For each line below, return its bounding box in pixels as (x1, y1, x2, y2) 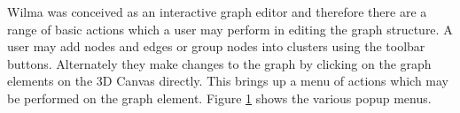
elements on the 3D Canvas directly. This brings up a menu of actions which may (7, 72, 449, 90)
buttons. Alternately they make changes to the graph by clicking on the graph (7, 54, 432, 72)
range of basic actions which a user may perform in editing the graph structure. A (7, 19, 453, 38)
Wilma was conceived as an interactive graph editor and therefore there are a (7, 3, 427, 20)
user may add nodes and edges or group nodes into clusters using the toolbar (7, 37, 425, 56)
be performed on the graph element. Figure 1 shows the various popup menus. (7, 88, 432, 107)
